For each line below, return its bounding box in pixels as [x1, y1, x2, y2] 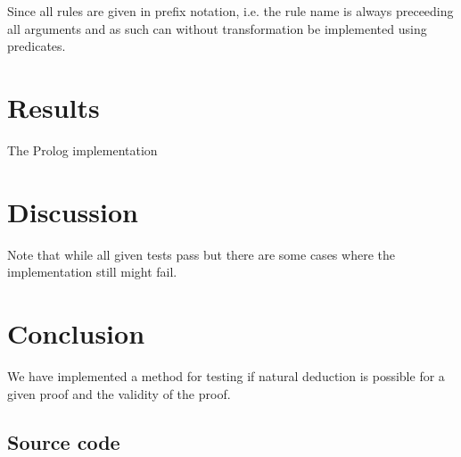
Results [7, 88, 100, 125]
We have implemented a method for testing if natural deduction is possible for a [7, 366, 445, 385]
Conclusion [7, 315, 145, 351]
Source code [7, 428, 120, 455]
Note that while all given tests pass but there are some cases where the [7, 245, 395, 263]
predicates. [7, 37, 66, 55]
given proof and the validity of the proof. [7, 384, 231, 403]
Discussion [7, 193, 138, 229]
